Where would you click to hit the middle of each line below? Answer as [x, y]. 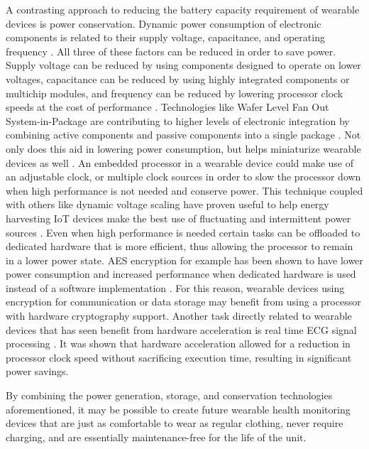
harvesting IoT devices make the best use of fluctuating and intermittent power [178, 218]
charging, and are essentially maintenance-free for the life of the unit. [156, 437]
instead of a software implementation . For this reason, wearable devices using [175, 287]
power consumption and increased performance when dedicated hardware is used [181, 274]
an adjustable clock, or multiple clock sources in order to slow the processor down [183, 177]
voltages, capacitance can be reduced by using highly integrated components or [178, 79]
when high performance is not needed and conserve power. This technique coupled [184, 190]
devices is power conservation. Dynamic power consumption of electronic [164, 23]
